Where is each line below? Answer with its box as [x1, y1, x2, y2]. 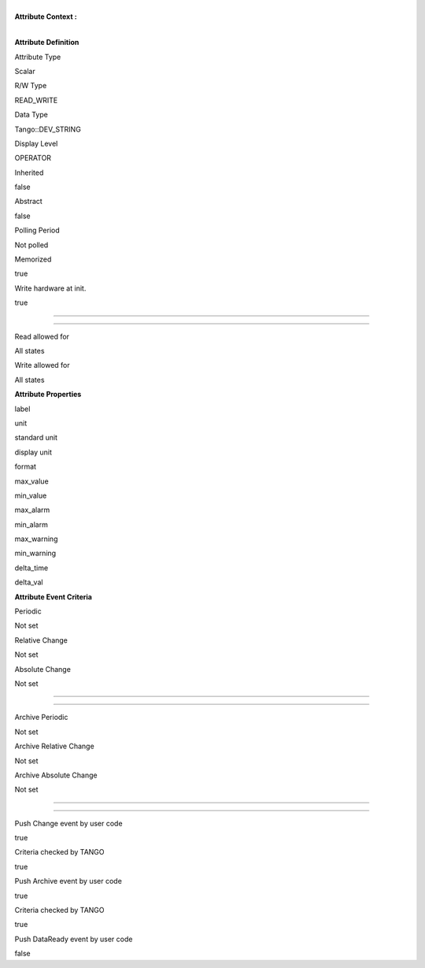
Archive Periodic [14, 713, 68, 722]
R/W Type [14, 81, 47, 91]
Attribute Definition [14, 38, 79, 47]
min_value [14, 491, 47, 500]
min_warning [14, 548, 57, 558]
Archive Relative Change [14, 741, 94, 751]
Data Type [14, 110, 49, 120]
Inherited [14, 168, 44, 177]
